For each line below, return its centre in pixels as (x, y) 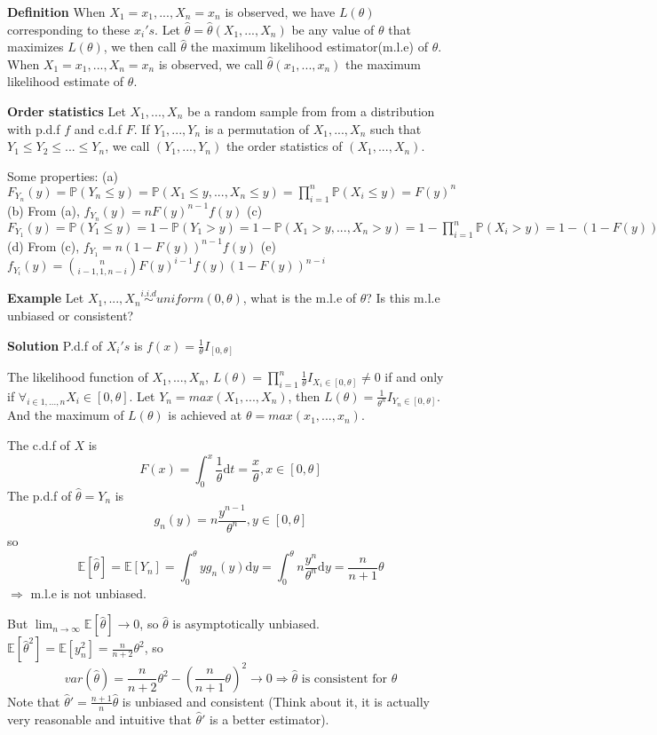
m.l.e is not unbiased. (88, 593)
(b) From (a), (44, 210)
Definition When (56, 12)
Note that (34, 701)
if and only (414, 377)
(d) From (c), (44, 245)
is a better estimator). (269, 719)
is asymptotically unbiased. (246, 624)
